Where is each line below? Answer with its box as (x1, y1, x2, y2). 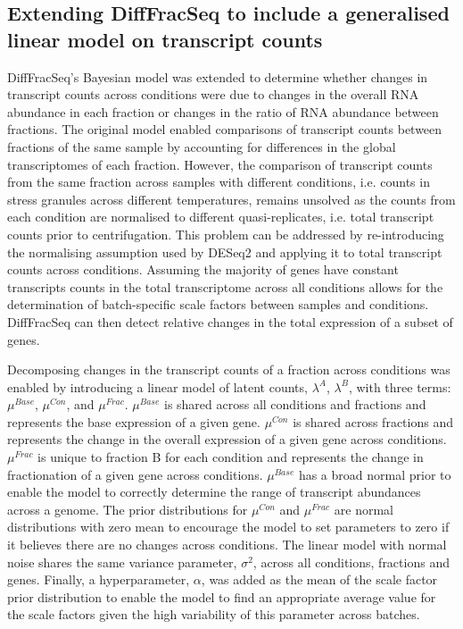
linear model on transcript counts (7, 25, 323, 53)
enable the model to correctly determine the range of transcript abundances (7, 482, 421, 501)
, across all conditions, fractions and (252, 552, 450, 571)
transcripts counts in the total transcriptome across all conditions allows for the (7, 277, 443, 296)
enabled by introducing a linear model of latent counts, (7, 377, 308, 396)
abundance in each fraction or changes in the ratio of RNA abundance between (7, 102, 439, 121)
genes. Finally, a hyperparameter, (7, 570, 190, 589)
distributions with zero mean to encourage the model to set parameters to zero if (7, 517, 450, 536)
